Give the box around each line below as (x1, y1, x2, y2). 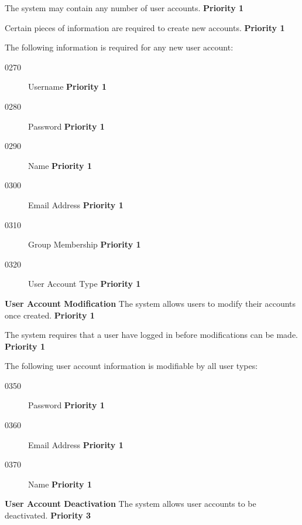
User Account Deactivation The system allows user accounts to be (5, 497, 256, 510)
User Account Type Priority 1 (28, 277, 141, 290)
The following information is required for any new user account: (5, 41, 234, 53)
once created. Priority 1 (5, 309, 95, 321)
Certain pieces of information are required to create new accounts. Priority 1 (5, 21, 285, 33)
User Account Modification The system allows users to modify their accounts (5, 297, 296, 309)
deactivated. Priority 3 (5, 509, 91, 521)
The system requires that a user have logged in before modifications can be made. (5, 328, 298, 341)
